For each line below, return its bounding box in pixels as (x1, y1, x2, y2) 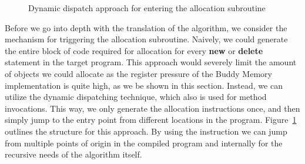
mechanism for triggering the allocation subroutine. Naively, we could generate (5, 33, 288, 45)
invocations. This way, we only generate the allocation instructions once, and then (5, 102, 300, 114)
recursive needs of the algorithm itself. (5, 148, 142, 160)
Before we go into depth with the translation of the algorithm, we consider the (5, 21, 287, 34)
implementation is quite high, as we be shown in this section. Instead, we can (5, 79, 283, 91)
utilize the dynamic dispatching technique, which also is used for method (5, 91, 267, 103)
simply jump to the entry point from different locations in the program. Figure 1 (5, 113, 297, 126)
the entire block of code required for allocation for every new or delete (5, 44, 263, 56)
